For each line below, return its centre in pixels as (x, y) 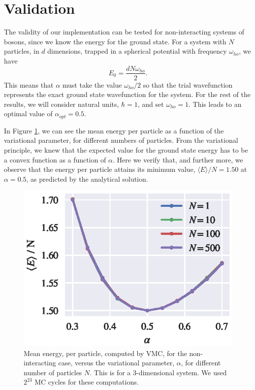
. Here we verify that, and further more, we (178, 159)
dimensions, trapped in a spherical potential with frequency (137, 51)
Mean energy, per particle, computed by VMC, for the (105, 353)
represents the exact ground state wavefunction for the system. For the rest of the (127, 94)
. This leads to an (215, 104)
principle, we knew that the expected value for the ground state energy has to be (126, 149)
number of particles (53, 372)
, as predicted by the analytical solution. (87, 179)
